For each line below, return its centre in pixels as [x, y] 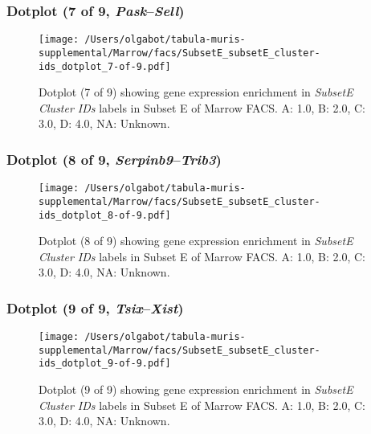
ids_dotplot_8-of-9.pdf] [105, 215]
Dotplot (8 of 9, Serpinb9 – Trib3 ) [114, 159]
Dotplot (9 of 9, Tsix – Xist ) [95, 307]
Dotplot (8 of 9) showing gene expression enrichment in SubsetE [196, 241]
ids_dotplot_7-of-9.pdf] [105, 66]
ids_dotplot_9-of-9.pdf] [105, 364]
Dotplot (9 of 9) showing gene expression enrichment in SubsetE [196, 389]
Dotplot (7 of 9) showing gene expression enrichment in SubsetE [196, 92]
